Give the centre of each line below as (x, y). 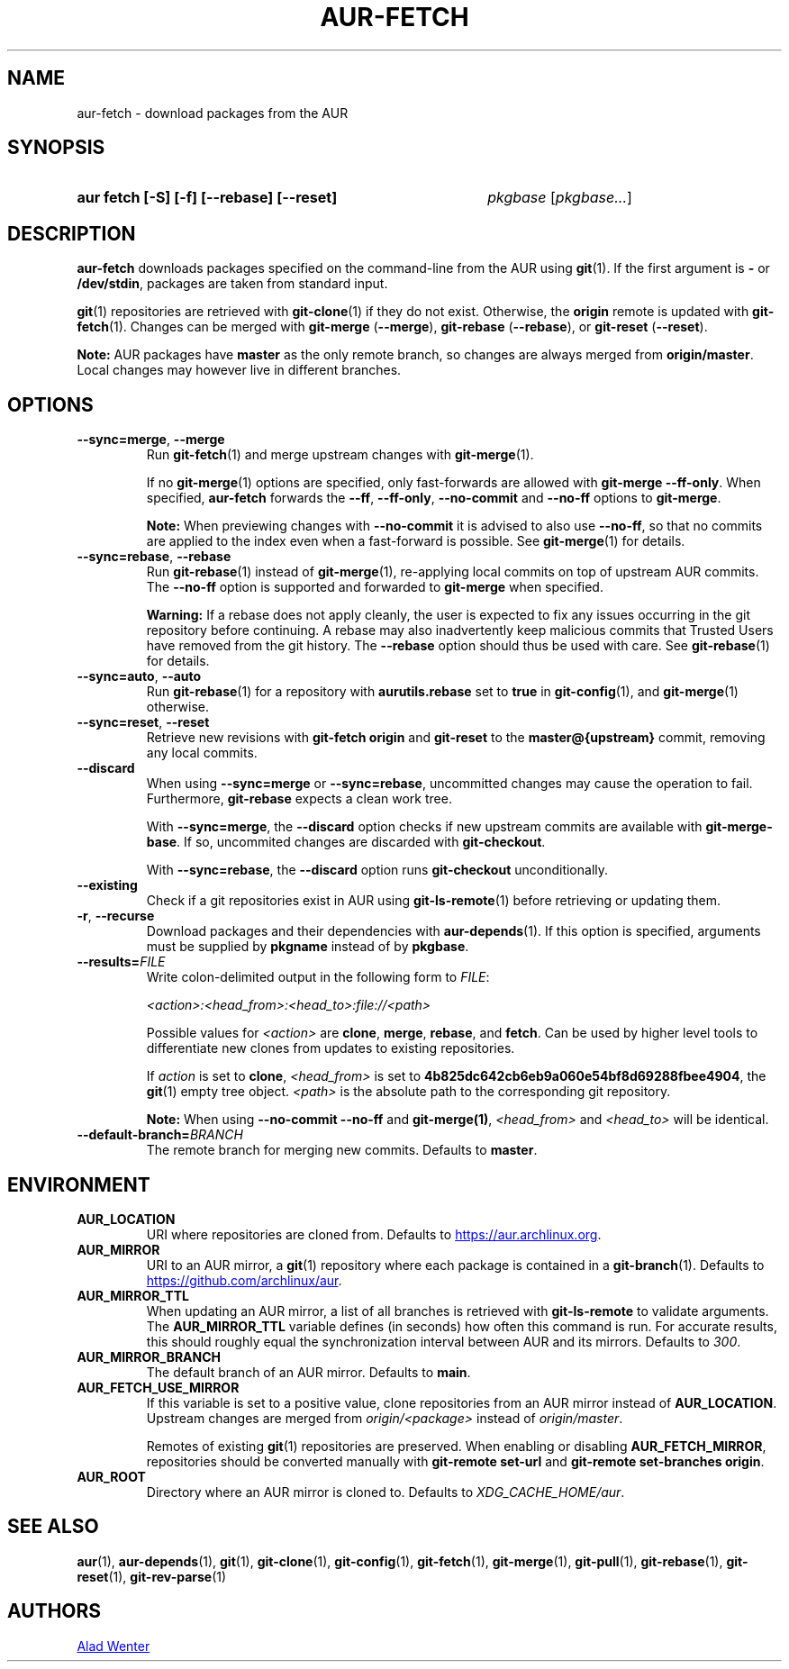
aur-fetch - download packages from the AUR (213, 113)
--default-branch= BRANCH (160, 1135)
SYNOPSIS (56, 148)
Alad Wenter (113, 1646)
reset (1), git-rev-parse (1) (152, 1576)
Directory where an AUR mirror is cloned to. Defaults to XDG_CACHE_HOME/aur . (385, 1492)
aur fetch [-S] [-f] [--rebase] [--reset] (207, 198)
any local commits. (202, 753)
